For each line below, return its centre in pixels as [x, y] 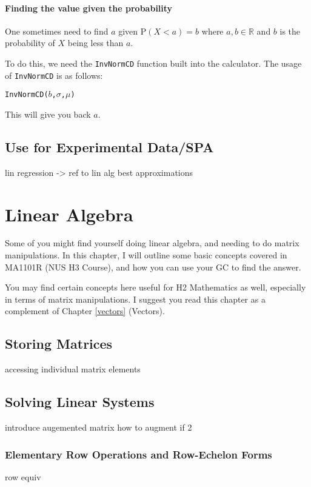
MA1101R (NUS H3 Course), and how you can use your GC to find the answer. [153, 267]
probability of [30, 43]
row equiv [23, 476]
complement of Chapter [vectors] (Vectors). [85, 311]
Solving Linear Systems [80, 402]
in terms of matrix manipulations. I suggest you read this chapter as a [135, 299]
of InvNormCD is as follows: [54, 75]
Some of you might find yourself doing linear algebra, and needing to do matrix [152, 243]
